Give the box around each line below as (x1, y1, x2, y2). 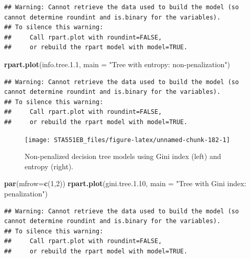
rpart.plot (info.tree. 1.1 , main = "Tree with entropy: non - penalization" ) (4, 58, 230, 69)
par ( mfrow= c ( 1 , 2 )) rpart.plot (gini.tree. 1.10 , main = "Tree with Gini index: (4, 178, 246, 189)
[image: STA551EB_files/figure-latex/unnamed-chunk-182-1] (25, 136, 230, 144)
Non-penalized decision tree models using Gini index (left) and (25, 151, 221, 162)
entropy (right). (25, 161, 73, 171)
